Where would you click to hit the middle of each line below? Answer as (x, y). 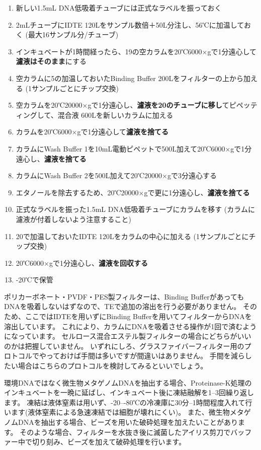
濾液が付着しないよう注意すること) (73, 219)
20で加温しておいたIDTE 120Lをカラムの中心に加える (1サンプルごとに (132, 236)
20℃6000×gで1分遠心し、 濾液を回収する (82, 262)
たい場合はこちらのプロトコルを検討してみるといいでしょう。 (106, 366)
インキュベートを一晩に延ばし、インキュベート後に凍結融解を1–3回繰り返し (129, 392)
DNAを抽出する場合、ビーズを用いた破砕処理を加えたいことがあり (128, 422)
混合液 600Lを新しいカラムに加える (115, 115)
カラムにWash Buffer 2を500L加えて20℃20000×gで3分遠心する (116, 175)
